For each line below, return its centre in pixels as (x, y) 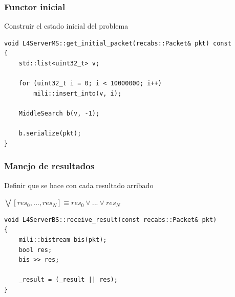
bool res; (35, 250)
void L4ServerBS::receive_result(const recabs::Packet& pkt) (111, 220)
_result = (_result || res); (68, 280)
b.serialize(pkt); (50, 134)
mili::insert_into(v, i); (78, 93)
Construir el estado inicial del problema (66, 26)
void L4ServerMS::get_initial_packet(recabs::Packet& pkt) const (118, 43)
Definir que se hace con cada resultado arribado (79, 185)
